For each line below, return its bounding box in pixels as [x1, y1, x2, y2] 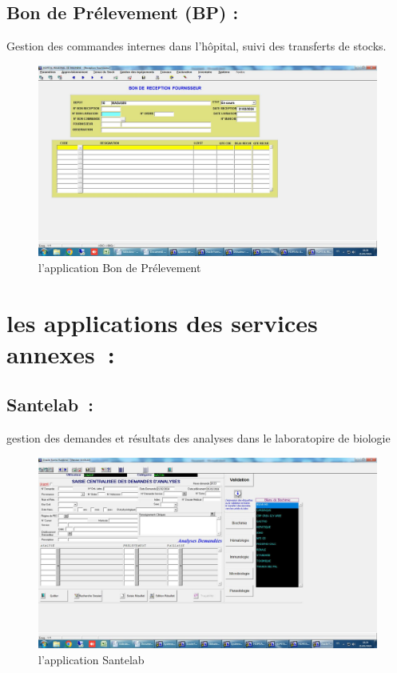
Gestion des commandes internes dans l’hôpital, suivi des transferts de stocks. [6, 38, 387, 54]
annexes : [6, 337, 115, 370]
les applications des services [6, 306, 318, 339]
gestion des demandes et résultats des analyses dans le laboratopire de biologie [6, 430, 391, 447]
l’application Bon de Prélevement [38, 258, 201, 275]
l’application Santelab [38, 651, 145, 667]
